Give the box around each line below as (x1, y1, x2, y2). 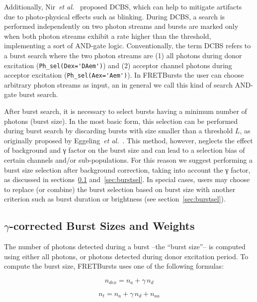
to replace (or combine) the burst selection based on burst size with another (4, 184, 236, 194)
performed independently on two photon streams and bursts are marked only (4, 21, 239, 31)
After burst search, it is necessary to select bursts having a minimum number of (4, 106, 247, 116)
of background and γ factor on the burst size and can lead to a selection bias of (4, 145, 245, 155)
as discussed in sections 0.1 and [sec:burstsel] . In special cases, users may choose (4, 174, 250, 185)
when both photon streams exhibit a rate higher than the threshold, (4, 30, 211, 41)
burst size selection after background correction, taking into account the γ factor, (4, 164, 251, 175)
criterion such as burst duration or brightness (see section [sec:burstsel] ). (4, 194, 226, 204)
